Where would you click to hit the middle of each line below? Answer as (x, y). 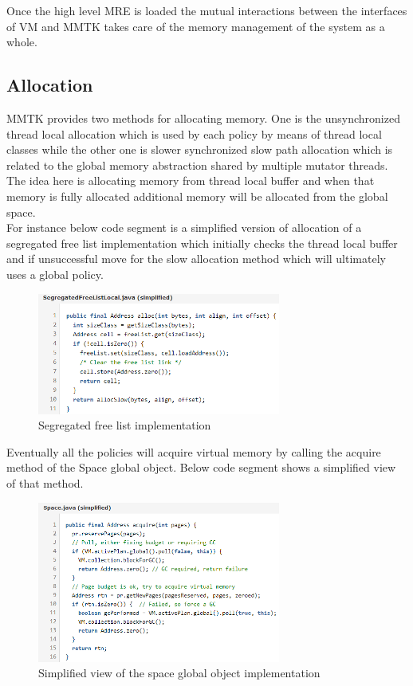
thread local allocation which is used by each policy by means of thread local (194, 133)
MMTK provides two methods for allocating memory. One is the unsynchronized (203, 118)
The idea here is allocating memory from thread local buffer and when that (191, 180)
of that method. (45, 483)
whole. (22, 42)
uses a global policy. (55, 274)
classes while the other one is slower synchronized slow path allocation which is (200, 149)
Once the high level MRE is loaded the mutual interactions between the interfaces (207, 10)
